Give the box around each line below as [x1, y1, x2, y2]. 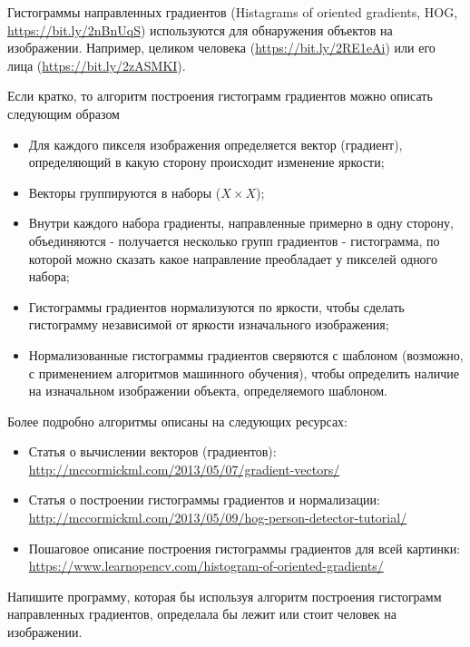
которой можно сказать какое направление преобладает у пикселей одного [28, 249, 438, 268]
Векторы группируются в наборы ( [28, 182, 221, 201]
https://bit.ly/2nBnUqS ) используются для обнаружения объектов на [7, 20, 393, 39]
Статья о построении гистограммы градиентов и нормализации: [28, 490, 380, 509]
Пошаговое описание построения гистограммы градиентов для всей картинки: [28, 538, 461, 557]
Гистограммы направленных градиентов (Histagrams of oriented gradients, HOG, [7, 3, 458, 21]
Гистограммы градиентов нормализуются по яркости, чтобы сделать [28, 297, 405, 316]
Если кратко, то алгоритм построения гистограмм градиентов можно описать [7, 86, 433, 105]
